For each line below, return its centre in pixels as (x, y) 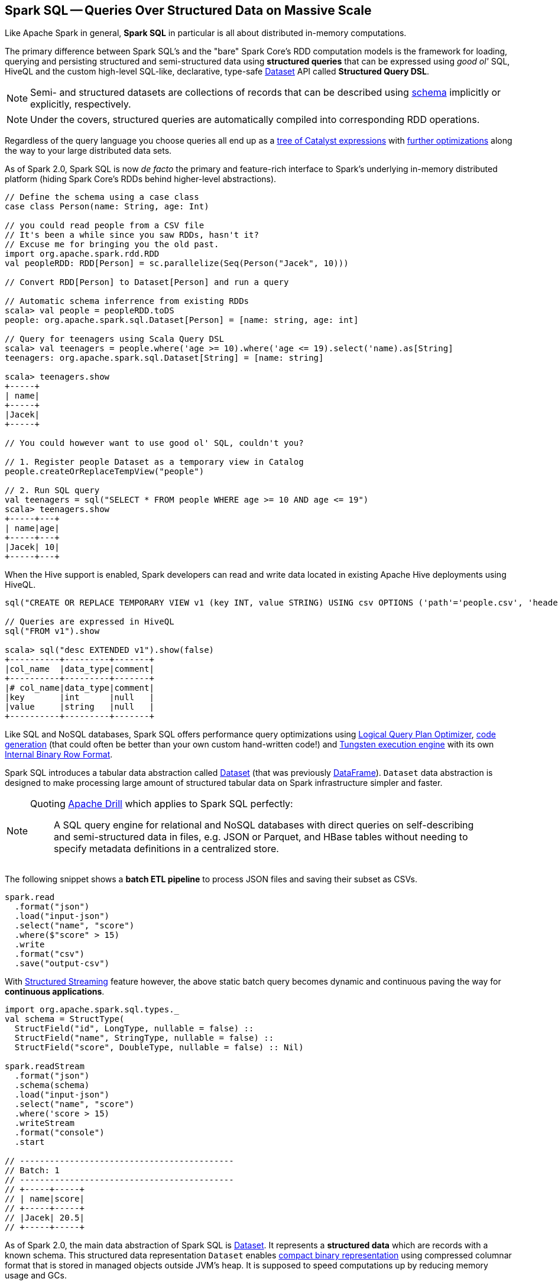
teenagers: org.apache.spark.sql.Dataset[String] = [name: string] (164, 358)
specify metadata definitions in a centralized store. (166, 849)
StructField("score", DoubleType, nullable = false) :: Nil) (159, 1048)
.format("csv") (49, 954)
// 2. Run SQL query (52, 491)
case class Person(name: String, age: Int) (107, 207)
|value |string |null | (80, 707)
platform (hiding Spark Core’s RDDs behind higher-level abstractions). (141, 179)
